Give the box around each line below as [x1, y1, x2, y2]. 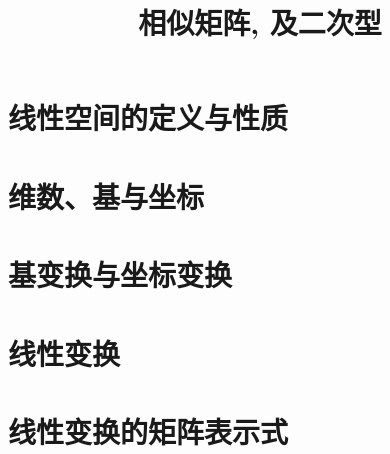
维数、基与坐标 [8, 175, 205, 216]
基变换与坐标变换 [8, 254, 233, 295]
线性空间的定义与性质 [8, 97, 289, 138]
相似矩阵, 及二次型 [138, 2, 382, 43]
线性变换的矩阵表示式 [8, 410, 289, 451]
